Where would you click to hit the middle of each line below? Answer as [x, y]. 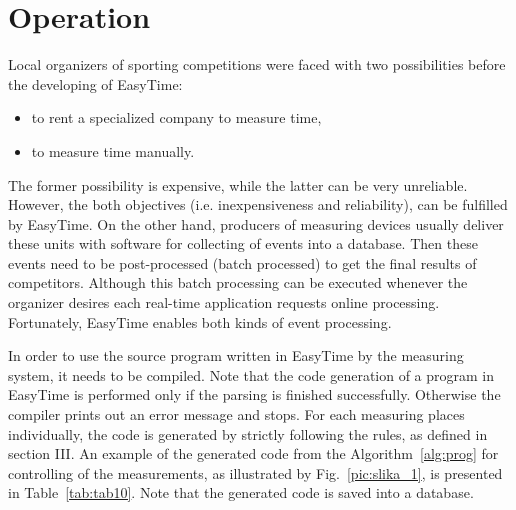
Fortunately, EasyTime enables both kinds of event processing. [200, 321]
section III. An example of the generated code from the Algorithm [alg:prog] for [253, 453]
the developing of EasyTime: [95, 83]
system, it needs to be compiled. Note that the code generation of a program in [251, 374]
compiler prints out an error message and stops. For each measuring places [236, 414]
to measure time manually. [113, 150]
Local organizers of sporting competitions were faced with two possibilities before [257, 64]
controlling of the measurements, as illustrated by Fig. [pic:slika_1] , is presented [255, 472]
